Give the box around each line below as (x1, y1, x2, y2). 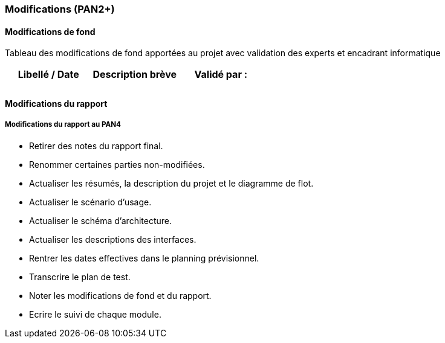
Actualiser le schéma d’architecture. (29, 215, 172, 226)
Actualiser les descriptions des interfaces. (29, 234, 197, 245)
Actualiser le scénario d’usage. (29, 196, 152, 207)
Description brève (93, 68, 177, 81)
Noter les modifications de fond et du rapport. (29, 290, 212, 301)
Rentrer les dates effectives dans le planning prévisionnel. (29, 252, 259, 263)
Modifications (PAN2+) (5, 3, 115, 15)
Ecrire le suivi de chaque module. (29, 309, 161, 319)
